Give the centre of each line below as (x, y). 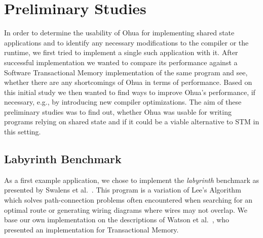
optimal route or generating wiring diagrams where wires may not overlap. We (126, 209)
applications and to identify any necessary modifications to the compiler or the (126, 42)
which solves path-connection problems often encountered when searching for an (128, 200)
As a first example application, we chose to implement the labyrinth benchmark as (131, 180)
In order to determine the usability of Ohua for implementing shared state (119, 33)
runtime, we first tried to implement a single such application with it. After (121, 52)
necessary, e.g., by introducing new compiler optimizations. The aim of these (123, 102)
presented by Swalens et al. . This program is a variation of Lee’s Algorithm (123, 190)
